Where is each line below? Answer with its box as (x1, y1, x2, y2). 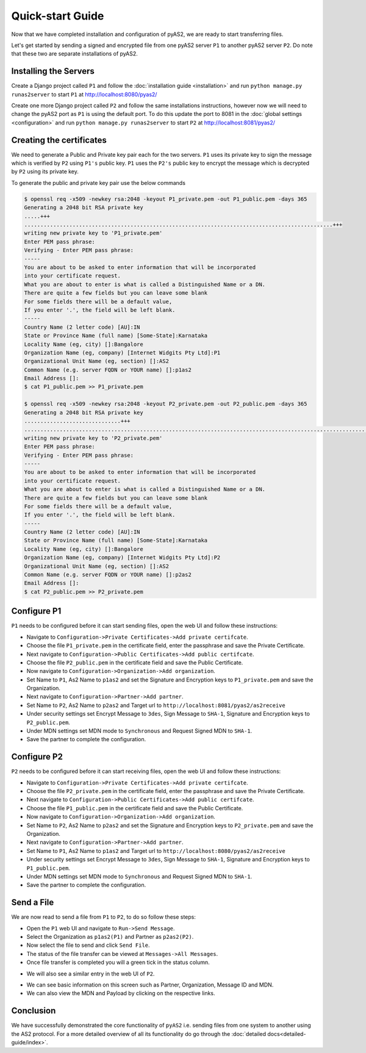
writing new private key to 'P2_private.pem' (24, 434, 163, 442)
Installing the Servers (11, 66, 95, 76)
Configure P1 (11, 606, 62, 616)
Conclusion (11, 1005, 56, 1016)
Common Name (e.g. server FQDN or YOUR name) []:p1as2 (24, 366, 192, 373)
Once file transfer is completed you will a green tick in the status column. (26, 958, 210, 966)
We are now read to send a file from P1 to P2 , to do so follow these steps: (11, 913, 196, 921)
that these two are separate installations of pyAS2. (11, 50, 138, 57)
